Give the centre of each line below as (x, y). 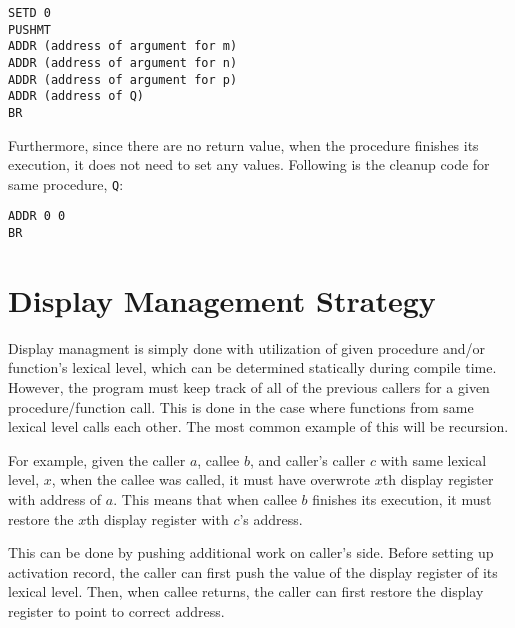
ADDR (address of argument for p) (123, 79)
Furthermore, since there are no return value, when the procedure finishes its (243, 144)
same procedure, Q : (66, 183)
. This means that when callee (205, 499)
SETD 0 (29, 13)
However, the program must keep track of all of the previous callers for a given (249, 387)
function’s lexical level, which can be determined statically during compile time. (252, 367)
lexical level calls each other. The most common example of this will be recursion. (258, 426)
